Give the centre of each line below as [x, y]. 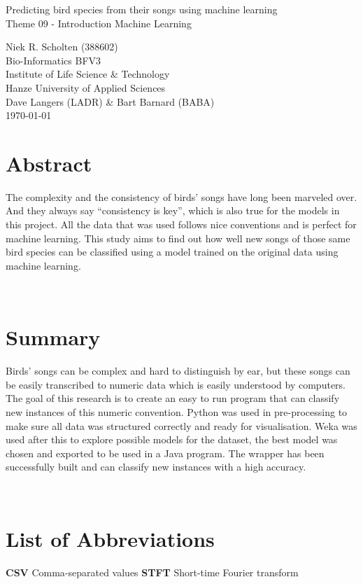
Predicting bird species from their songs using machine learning [142, 9]
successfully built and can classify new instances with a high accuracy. [156, 467]
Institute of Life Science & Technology [88, 74]
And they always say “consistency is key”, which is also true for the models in [173, 210]
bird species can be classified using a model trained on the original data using [172, 252]
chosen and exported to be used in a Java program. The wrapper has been [165, 453]
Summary [53, 337]
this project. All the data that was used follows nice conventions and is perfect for [181, 224]
